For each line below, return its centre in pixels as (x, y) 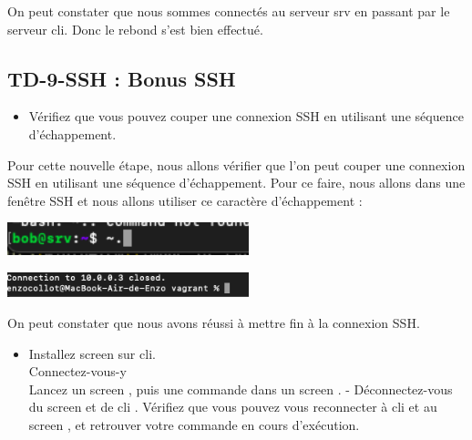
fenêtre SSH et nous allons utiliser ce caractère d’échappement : (185, 200)
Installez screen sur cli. (92, 353)
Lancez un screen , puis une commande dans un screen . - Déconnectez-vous (241, 389)
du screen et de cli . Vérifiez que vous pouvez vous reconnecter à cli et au (233, 407)
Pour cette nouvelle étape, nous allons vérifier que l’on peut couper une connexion (236, 164)
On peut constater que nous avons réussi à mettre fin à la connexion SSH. (214, 323)
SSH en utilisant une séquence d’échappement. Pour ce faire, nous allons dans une (236, 183)
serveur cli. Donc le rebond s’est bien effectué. (135, 29)
